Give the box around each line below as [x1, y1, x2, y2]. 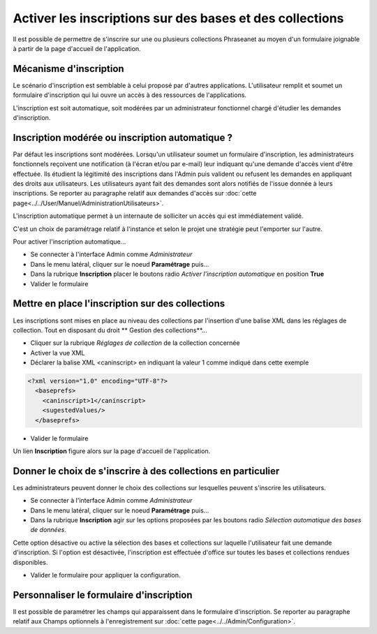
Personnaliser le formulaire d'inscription [13, 589, 193, 600]
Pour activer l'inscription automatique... [13, 237, 126, 246]
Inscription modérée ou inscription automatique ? [13, 131, 233, 143]
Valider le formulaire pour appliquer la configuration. [30, 571, 181, 580]
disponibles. [13, 558, 48, 566]
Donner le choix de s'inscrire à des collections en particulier [13, 465, 280, 477]
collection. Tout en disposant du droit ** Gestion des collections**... [13, 325, 207, 334]
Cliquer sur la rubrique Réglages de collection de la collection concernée [30, 339, 240, 347]
